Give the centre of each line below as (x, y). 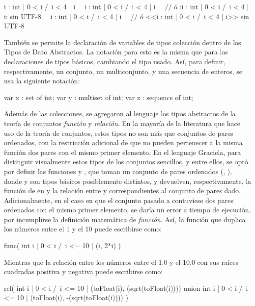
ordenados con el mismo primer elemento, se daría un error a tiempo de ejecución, (127, 210)
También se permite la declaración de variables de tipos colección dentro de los (123, 42)
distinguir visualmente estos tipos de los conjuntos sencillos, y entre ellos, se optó (126, 162)
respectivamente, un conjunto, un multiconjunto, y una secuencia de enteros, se (123, 71)
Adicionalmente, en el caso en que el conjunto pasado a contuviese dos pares (119, 200)
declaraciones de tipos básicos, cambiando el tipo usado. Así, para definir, (115, 61)
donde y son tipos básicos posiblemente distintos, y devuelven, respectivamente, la (128, 181)
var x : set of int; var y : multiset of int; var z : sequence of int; (99, 97)
